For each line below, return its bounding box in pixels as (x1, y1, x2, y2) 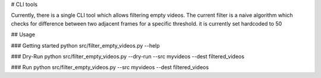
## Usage (11, 31, 36, 38)
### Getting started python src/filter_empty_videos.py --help (11, 42, 160, 49)
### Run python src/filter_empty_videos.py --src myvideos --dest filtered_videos (11, 64, 209, 71)
